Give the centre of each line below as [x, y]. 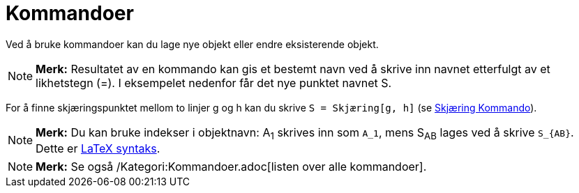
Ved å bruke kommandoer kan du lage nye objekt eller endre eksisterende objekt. [192, 44]
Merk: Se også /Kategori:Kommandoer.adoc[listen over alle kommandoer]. [231, 166]
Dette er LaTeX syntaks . [98, 148]
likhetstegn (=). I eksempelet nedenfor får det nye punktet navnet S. [214, 83]
